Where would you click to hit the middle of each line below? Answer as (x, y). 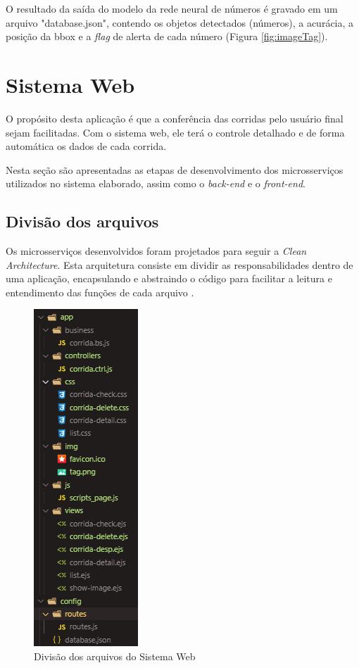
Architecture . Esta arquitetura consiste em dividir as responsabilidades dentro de (179, 264)
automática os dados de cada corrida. (86, 146)
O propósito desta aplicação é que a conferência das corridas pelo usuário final (175, 118)
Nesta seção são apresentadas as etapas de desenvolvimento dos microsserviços (175, 169)
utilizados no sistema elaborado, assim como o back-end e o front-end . (156, 183)
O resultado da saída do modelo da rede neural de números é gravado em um (172, 8)
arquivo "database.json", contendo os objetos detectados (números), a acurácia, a (180, 22)
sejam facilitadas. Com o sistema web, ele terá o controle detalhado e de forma (175, 132)
